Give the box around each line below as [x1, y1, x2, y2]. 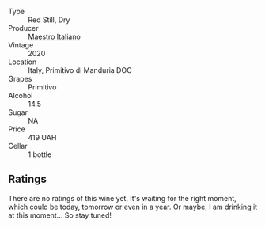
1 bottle [28, 150, 52, 159]
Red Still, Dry [28, 15, 70, 25]
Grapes [8, 74, 32, 83]
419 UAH [28, 133, 57, 142]
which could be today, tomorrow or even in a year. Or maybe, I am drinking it [8, 202, 258, 211]
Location [8, 57, 37, 66]
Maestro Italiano [28, 32, 81, 41]
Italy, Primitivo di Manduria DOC [28, 66, 132, 74]
